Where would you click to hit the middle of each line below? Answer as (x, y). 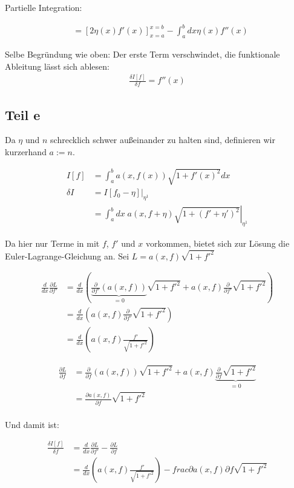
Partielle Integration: (44, 7)
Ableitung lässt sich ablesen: (57, 66)
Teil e (23, 114)
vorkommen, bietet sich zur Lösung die (217, 243)
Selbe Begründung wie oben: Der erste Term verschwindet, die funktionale (142, 54)
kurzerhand (26, 152)
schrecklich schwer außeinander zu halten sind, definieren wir (163, 140)
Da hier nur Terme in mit (52, 243)
